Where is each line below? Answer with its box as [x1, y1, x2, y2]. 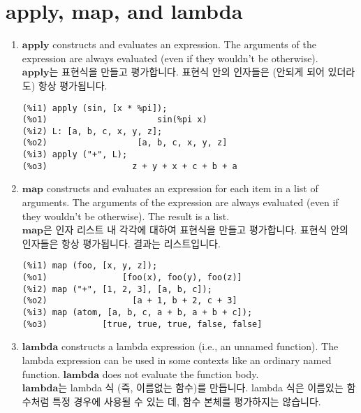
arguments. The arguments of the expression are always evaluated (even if [22, 195, 339, 210]
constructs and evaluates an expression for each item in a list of [46, 181, 318, 196]
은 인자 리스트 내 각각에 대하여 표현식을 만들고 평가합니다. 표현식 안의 [43, 222, 348, 237]
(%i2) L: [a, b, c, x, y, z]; [22, 126, 163, 136]
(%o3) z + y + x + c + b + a [22, 161, 237, 171]
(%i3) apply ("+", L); [22, 150, 128, 160]
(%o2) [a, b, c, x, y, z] [22, 138, 228, 148]
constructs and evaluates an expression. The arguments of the [52, 37, 316, 52]
